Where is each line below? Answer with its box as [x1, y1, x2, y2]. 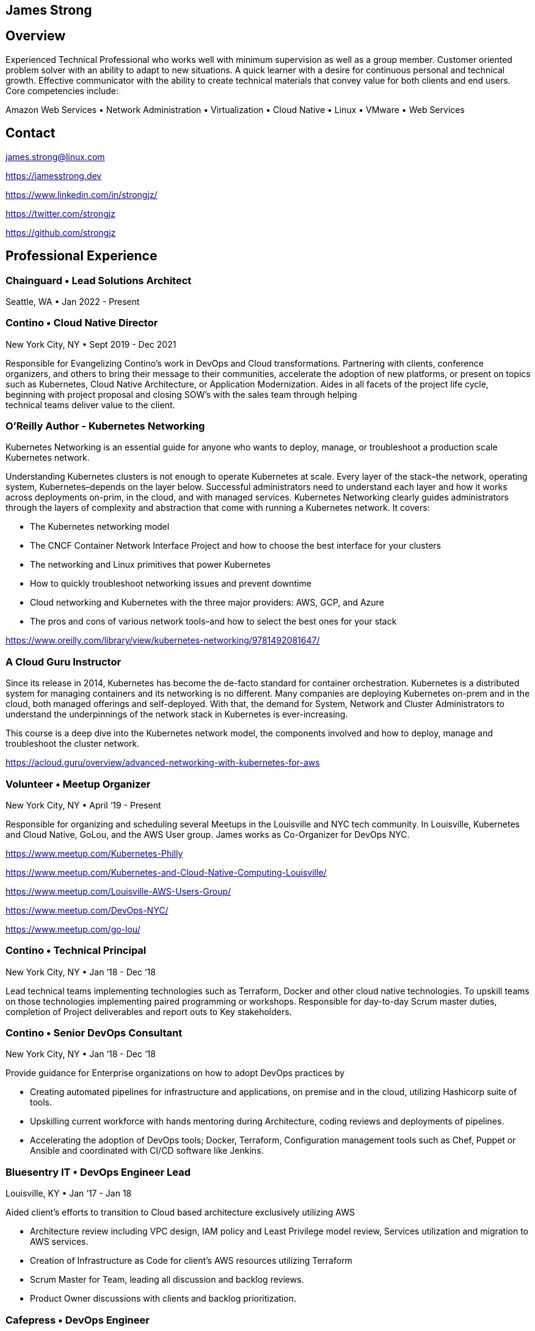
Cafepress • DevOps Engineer [5, 1313, 150, 1326]
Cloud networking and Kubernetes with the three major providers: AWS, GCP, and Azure [30, 597, 384, 608]
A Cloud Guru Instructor [5, 655, 122, 668]
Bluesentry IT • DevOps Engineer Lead [5, 1165, 191, 1178]
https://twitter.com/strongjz [5, 208, 115, 219]
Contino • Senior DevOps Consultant [5, 1027, 183, 1039]
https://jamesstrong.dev [5, 170, 102, 181]
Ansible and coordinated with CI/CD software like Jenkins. [30, 1145, 264, 1156]
